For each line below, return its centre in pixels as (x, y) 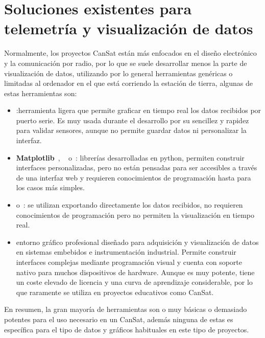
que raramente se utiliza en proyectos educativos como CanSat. (115, 292)
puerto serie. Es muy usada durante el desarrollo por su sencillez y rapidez (132, 120)
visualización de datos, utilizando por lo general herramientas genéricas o (118, 73)
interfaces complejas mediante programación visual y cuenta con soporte (129, 262)
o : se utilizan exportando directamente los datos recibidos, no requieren (129, 205)
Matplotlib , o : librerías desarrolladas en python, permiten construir (130, 157)
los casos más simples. (50, 187)
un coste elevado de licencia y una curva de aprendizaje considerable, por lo (134, 282)
